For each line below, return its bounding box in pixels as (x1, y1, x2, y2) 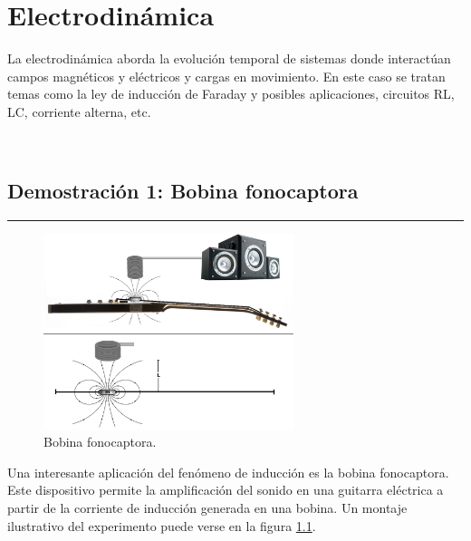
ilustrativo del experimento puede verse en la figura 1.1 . (7, 516, 316, 535)
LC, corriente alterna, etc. (7, 101, 151, 121)
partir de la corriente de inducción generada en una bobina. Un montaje (7, 498, 408, 517)
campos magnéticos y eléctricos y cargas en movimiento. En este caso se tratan (7, 66, 446, 85)
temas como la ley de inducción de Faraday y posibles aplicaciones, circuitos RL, (7, 84, 455, 103)
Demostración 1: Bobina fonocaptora (7, 177, 359, 205)
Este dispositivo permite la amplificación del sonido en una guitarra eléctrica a (7, 480, 444, 499)
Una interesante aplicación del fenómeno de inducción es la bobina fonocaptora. (7, 462, 449, 481)
